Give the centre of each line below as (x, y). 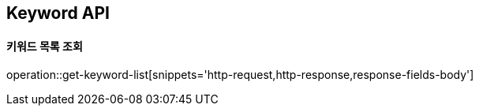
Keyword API (58, 13)
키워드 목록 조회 (45, 46)
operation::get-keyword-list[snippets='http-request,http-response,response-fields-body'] (240, 75)
